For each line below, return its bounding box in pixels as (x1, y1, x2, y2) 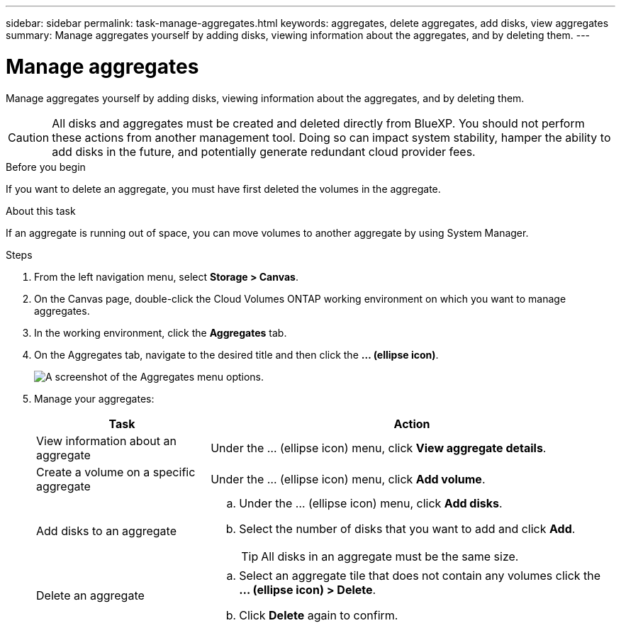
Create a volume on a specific (36, 464, 196, 479)
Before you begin (6, 160, 86, 173)
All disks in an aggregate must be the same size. (261, 549, 519, 563)
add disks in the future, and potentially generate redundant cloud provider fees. (52, 144, 476, 159)
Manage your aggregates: (34, 392, 155, 405)
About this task (6, 204, 76, 217)
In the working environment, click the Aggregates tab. (34, 326, 287, 339)
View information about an (36, 433, 177, 448)
